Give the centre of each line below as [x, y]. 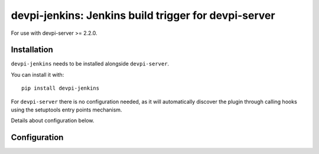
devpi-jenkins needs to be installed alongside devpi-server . [90, 64]
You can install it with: [38, 74]
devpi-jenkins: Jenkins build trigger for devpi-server [143, 15]
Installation [32, 50]
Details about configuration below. [53, 120]
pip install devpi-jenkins [61, 88]
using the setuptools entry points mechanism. [66, 110]
